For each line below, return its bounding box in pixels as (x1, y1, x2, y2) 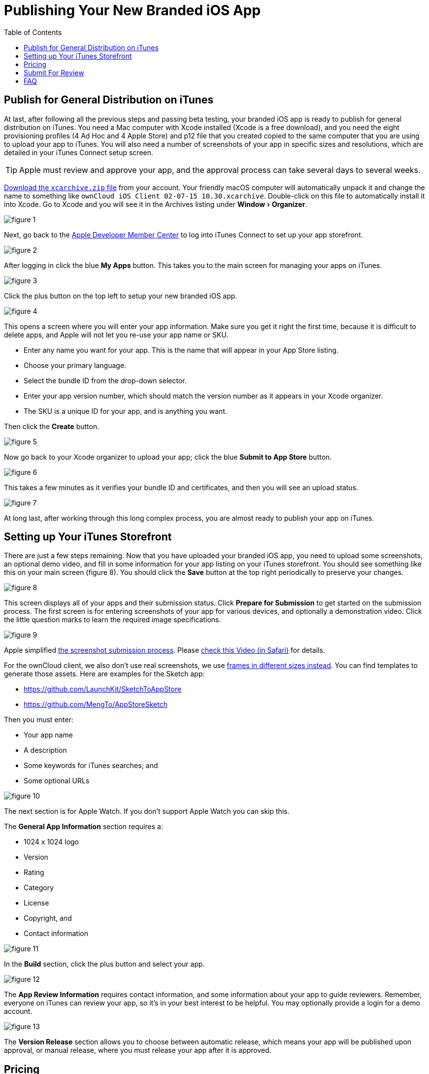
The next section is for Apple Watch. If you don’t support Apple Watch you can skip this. (4, 807, 290, 816)
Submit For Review (24, 68, 84, 77)
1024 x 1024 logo (24, 838, 79, 846)
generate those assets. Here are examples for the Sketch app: (4, 670, 205, 678)
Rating (24, 868, 44, 877)
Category (24, 883, 54, 892)
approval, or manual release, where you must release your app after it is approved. (4, 1046, 271, 1055)
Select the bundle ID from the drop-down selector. (24, 376, 187, 385)
